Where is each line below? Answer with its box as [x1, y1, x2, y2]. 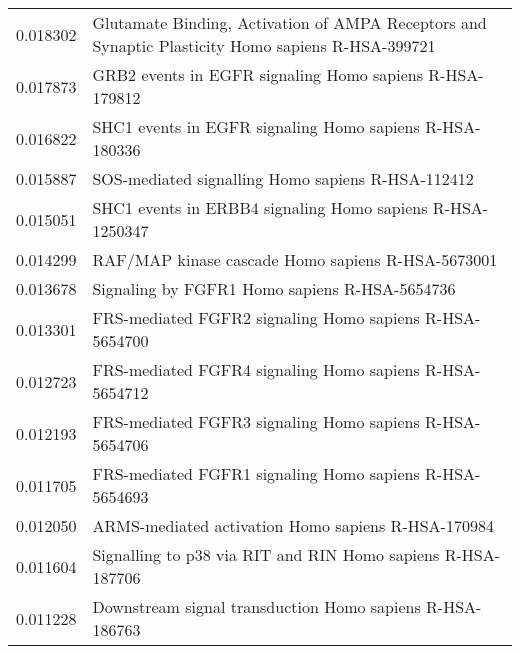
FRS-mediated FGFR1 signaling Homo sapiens [92, 462, 420, 485]
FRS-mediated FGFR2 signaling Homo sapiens [92, 306, 420, 329]
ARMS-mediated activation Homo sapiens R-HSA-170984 [92, 514, 494, 537]
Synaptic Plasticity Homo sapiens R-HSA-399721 [92, 34, 436, 57]
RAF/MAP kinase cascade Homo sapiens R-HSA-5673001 [92, 248, 498, 271]
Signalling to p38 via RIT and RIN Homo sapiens [92, 543, 440, 566]
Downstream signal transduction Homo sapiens [92, 595, 421, 618]
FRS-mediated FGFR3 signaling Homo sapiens [92, 410, 420, 433]
